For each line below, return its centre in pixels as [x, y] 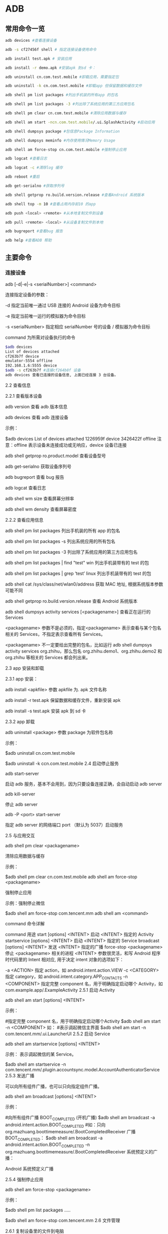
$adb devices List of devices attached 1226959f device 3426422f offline [81, 439]
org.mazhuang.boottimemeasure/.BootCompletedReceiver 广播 [70, 1132]
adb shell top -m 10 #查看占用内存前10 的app [51, 204]
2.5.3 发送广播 [20, 1075]
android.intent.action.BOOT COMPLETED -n [48, 1145]
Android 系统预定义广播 [29, 1169]
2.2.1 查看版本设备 [24, 396]
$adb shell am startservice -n [36, 1064]
